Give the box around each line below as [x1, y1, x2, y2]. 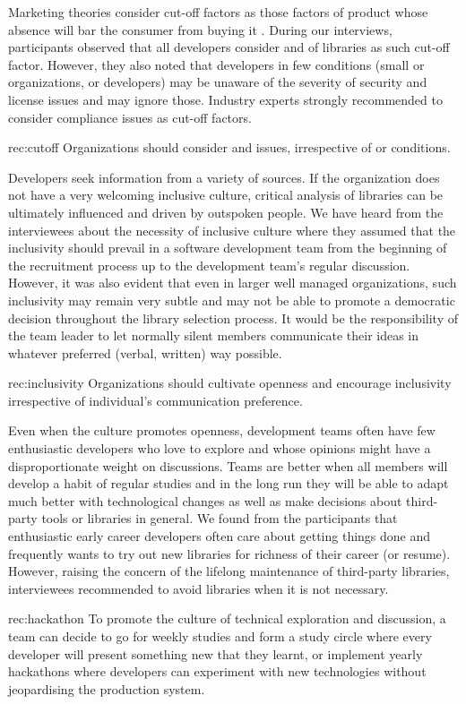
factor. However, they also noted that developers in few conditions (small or [8, 55, 425, 73]
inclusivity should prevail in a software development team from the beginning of [8, 238, 447, 257]
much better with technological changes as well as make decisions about [8, 491, 402, 510]
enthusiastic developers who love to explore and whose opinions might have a [8, 439, 431, 458]
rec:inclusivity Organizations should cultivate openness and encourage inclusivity [8, 373, 452, 392]
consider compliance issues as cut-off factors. [8, 107, 252, 126]
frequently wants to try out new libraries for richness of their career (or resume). [8, 544, 451, 562]
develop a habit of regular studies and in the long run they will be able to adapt [8, 474, 449, 493]
